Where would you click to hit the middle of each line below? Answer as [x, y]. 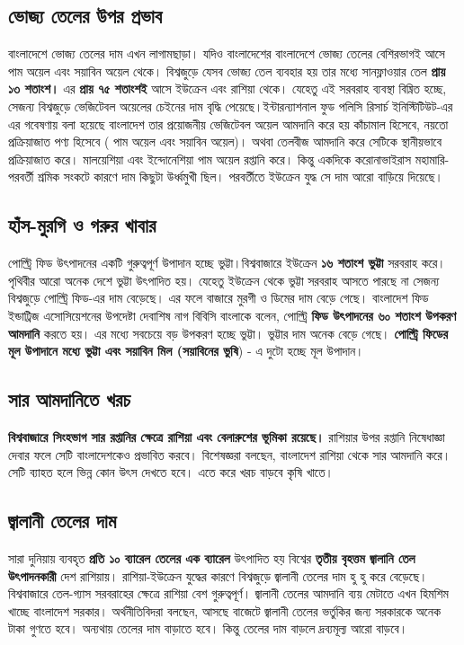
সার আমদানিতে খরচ [69, 399]
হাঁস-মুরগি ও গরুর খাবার [82, 225]
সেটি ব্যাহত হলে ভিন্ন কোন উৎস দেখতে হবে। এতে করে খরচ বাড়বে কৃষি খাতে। [171, 472]
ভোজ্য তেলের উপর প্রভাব [85, 16]
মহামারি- [432, 159]
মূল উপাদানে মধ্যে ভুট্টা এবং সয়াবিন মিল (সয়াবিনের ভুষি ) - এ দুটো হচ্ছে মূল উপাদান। [186, 351]
